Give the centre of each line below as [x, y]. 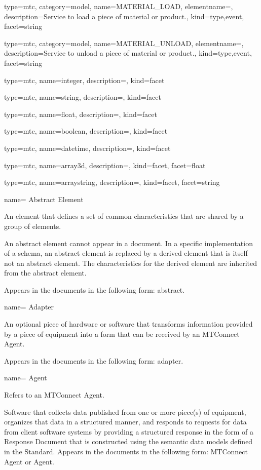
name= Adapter [29, 307]
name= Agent [26, 378]
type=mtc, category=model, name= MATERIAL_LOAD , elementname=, [119, 6]
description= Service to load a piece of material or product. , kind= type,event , [124, 16]
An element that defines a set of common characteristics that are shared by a [124, 216]
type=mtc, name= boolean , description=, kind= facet [86, 131]
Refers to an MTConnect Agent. [54, 395]
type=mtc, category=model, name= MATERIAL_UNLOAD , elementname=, [124, 43]
